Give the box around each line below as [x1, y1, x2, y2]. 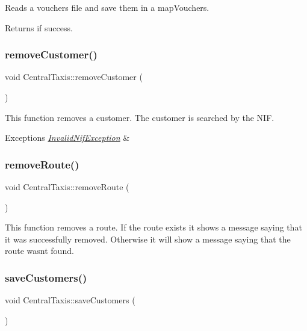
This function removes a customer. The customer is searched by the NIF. [5, 111, 274, 123]
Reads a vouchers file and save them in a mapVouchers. [5, 1, 209, 13]
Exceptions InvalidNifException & [5, 131, 130, 144]
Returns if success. [5, 21, 73, 34]
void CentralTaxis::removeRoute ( [5, 181, 129, 193]
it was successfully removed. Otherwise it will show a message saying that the [5, 232, 291, 245]
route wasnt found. [5, 244, 74, 257]
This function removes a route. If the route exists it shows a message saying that [5, 221, 302, 234]
